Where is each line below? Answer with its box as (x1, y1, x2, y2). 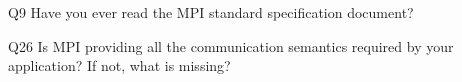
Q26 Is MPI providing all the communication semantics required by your (8, 35, 454, 56)
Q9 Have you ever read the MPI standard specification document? (8, 2, 414, 22)
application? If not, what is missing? (8, 55, 231, 76)
